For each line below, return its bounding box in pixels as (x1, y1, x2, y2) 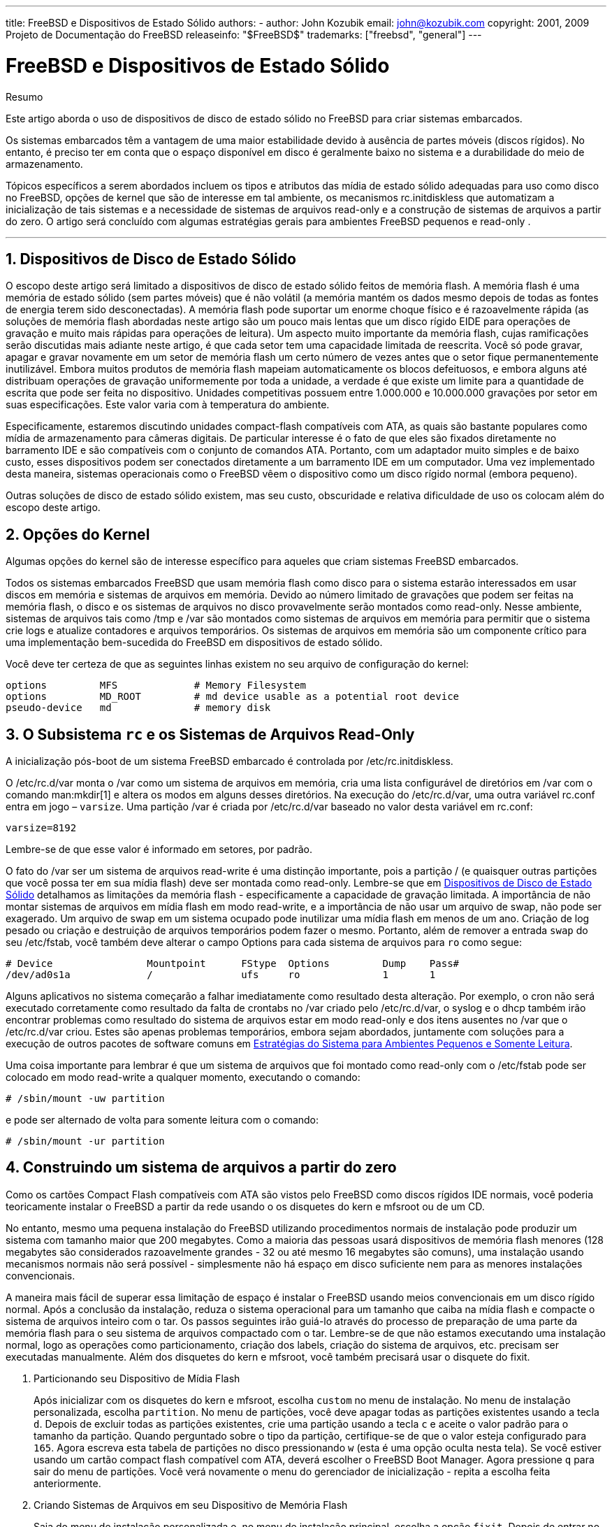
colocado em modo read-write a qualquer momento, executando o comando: (6, 1071, 360, 1084)
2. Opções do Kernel (6, 525, 150, 543)
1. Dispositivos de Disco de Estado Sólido (6, 250, 296, 268)
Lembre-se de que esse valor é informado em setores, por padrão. (6, 843, 312, 856)
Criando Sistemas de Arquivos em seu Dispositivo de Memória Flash (34, 1498, 348, 1511)
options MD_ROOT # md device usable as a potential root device (6, 691, 460, 703)
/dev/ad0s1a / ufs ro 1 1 (6, 969, 436, 981)
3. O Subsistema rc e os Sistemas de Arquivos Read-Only (6, 725, 415, 743)
